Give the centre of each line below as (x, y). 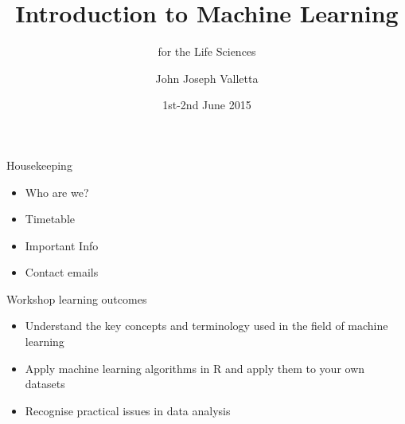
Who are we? (57, 192)
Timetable (50, 219)
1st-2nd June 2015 (207, 105)
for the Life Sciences (207, 51)
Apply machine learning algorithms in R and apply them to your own (195, 368)
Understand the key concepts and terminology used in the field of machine (206, 326)
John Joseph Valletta (207, 78)
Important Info (62, 245)
